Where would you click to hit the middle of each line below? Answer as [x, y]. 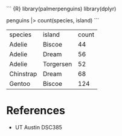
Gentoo [20, 84]
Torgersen [57, 64]
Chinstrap [23, 74]
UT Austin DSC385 [38, 127]
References [36, 111]
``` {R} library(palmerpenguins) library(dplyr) [61, 9]
